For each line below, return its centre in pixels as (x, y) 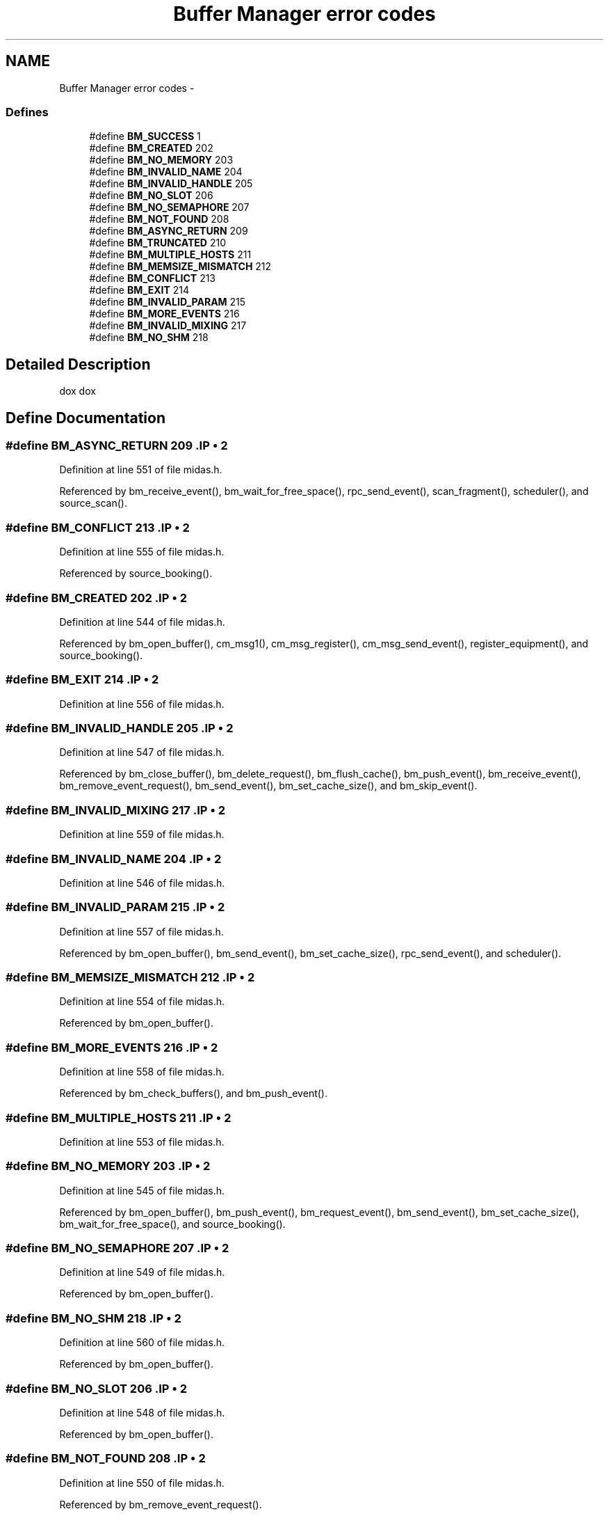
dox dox (78, 391)
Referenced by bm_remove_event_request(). (161, 1504)
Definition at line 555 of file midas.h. (142, 552)
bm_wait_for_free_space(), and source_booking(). (172, 1224)
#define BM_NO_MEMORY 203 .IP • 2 (108, 1166)
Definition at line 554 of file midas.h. (142, 1002)
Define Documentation (86, 418)
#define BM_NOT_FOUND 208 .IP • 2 (106, 1459)
